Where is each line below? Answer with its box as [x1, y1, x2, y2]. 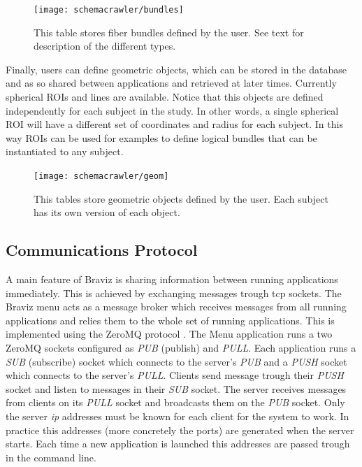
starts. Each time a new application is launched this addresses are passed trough [6, 436, 350, 451]
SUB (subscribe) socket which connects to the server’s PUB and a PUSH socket [6, 354, 347, 368]
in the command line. [6, 450, 96, 464]
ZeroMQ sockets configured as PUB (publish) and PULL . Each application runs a [6, 340, 356, 355]
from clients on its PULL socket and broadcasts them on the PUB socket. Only [6, 395, 345, 410]
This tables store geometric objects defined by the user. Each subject [34, 191, 328, 206]
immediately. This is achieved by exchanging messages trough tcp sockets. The [6, 285, 342, 300]
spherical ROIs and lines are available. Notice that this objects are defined [6, 89, 324, 104]
